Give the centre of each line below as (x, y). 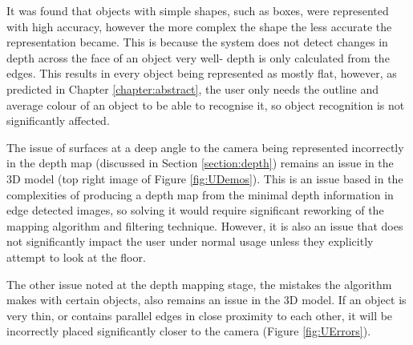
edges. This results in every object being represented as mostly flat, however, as (202, 73)
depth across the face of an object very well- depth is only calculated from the (198, 57)
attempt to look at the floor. (76, 257)
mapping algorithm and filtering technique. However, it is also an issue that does (205, 225)
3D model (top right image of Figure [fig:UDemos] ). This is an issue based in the (205, 178)
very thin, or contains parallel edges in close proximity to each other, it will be (200, 315)
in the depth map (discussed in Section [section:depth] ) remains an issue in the (200, 163)
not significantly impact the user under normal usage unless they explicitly (190, 241)
